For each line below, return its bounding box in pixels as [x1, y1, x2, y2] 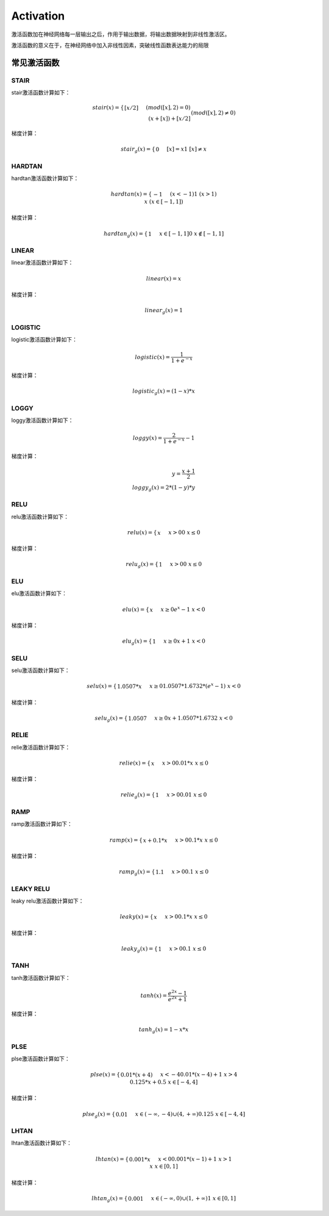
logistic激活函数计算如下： [11, 336, 78, 343]
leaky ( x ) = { [119, 914, 154, 920]
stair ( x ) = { [92, 104, 124, 111]
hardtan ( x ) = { [110, 191, 152, 198]
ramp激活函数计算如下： [11, 820, 73, 828]
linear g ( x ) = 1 [144, 307, 183, 315]
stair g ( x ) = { [121, 146, 155, 154]
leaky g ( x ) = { [121, 945, 158, 954]
